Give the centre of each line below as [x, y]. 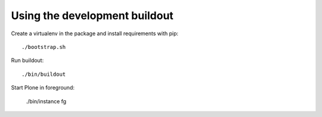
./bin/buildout [44, 74]
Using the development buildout [92, 16]
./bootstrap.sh [44, 47]
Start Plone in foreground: [43, 88]
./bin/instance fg [46, 101]
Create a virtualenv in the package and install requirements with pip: [95, 33]
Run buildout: [27, 60]
